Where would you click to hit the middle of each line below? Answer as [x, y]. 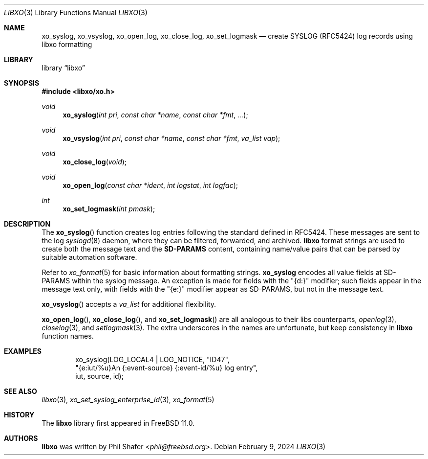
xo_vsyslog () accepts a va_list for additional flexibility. [129, 304]
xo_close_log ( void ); [95, 162]
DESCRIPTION [27, 224]
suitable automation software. [89, 257]
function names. [68, 336]
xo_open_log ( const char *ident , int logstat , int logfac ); [150, 185]
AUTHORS [21, 438]
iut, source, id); [99, 376]
